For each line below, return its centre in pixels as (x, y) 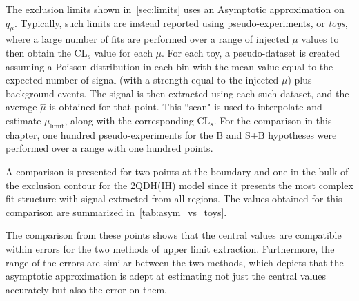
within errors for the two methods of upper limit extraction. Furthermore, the (170, 248)
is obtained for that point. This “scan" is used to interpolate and (186, 107)
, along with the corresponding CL (137, 120)
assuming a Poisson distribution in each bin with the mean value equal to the (169, 66)
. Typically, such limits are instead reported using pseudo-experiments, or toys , (181, 22)
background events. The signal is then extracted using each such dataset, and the (177, 93)
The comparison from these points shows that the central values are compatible (174, 235)
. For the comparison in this (273, 120)
